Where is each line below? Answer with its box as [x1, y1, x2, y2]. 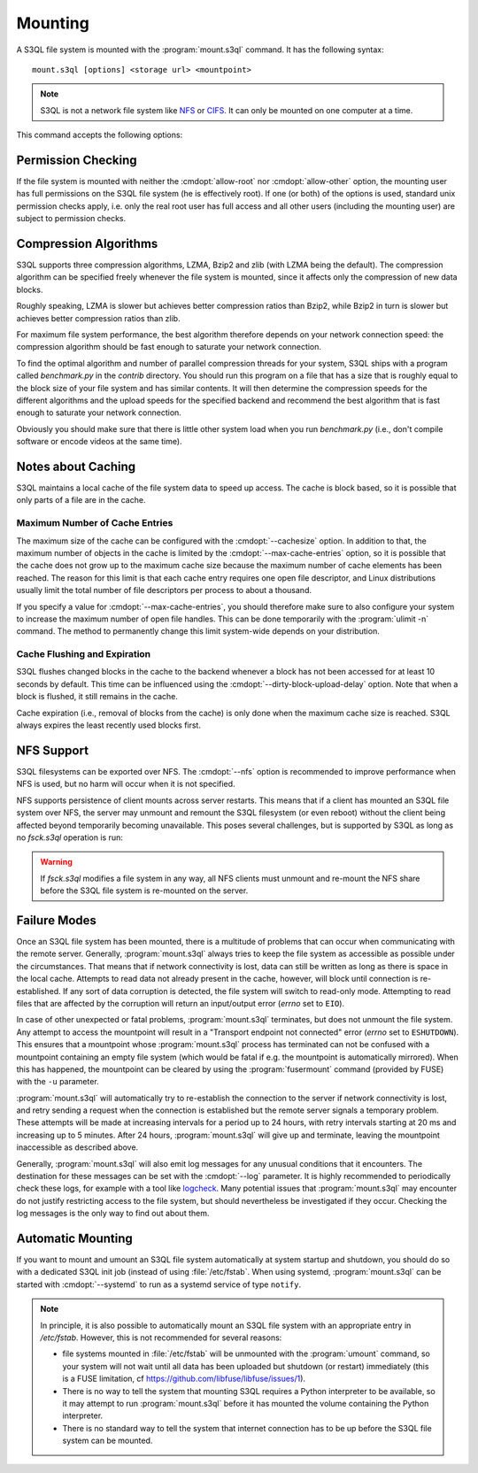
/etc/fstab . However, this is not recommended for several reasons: [40, 1332, 282, 1343]
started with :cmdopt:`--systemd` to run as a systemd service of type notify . [16, 1279, 302, 1290]
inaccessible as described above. [16, 1142, 139, 1153]
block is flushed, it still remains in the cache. [16, 691, 179, 702]
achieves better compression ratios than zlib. [16, 312, 181, 323]
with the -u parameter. [16, 1076, 99, 1087]
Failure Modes [16, 913, 97, 928]
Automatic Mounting [16, 1231, 133, 1245]
